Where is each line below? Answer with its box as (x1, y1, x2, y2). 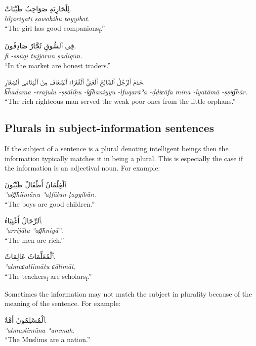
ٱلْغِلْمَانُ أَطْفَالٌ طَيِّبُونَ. (4, 179, 68, 189)
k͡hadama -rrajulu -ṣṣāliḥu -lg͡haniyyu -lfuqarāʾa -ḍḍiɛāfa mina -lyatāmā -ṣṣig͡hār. (4, 86, 248, 96)
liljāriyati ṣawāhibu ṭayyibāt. (4, 13, 90, 23)
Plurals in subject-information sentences (4, 120, 214, 135)
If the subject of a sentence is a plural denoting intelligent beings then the (4, 143, 229, 154)
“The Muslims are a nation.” (4, 334, 90, 345)
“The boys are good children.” (4, 199, 95, 209)
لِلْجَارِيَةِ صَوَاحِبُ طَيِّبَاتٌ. (4, 3, 72, 13)
